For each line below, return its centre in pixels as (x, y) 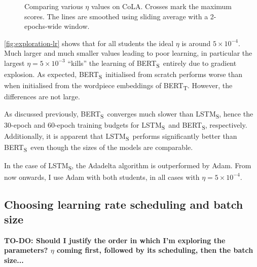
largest (14, 63)
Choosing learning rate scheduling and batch (124, 204)
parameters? (26, 250)
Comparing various (54, 6)
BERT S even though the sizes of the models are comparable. (99, 148)
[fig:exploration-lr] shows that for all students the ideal (89, 43)
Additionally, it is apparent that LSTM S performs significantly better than (121, 137)
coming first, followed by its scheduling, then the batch (155, 250)
